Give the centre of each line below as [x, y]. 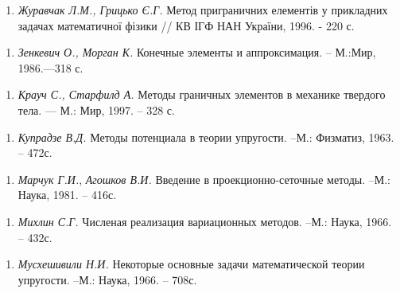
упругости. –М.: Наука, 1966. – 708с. [107, 279]
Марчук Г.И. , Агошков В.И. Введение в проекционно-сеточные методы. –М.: [204, 179]
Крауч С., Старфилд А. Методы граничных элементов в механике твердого [202, 94]
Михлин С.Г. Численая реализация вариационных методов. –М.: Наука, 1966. [205, 221]
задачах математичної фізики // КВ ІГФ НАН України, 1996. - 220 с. [186, 25]
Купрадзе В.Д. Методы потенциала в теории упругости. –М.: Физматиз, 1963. [206, 137]
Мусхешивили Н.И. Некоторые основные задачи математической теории [191, 264]
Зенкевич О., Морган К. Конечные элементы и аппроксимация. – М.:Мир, [197, 52]
